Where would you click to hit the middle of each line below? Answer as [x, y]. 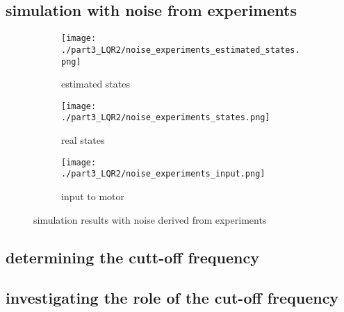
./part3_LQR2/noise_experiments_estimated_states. [181, 50]
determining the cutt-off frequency [132, 257]
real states [83, 140]
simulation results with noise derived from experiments [150, 219]
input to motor [93, 196]
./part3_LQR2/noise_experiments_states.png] [166, 118]
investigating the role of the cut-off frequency [172, 298]
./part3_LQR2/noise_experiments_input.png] [163, 174]
